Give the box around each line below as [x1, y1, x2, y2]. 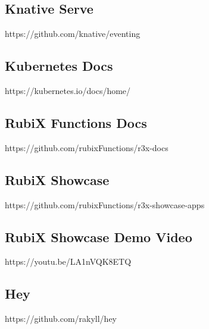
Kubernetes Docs [5, 57, 113, 75]
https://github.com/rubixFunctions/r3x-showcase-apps [5, 198, 205, 211]
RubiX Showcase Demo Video [5, 227, 192, 246]
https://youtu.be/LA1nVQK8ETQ [5, 255, 132, 268]
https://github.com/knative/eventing [5, 27, 141, 40]
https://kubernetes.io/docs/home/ [5, 84, 131, 96]
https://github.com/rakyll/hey [5, 312, 117, 325]
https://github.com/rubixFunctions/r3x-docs [5, 141, 169, 153]
